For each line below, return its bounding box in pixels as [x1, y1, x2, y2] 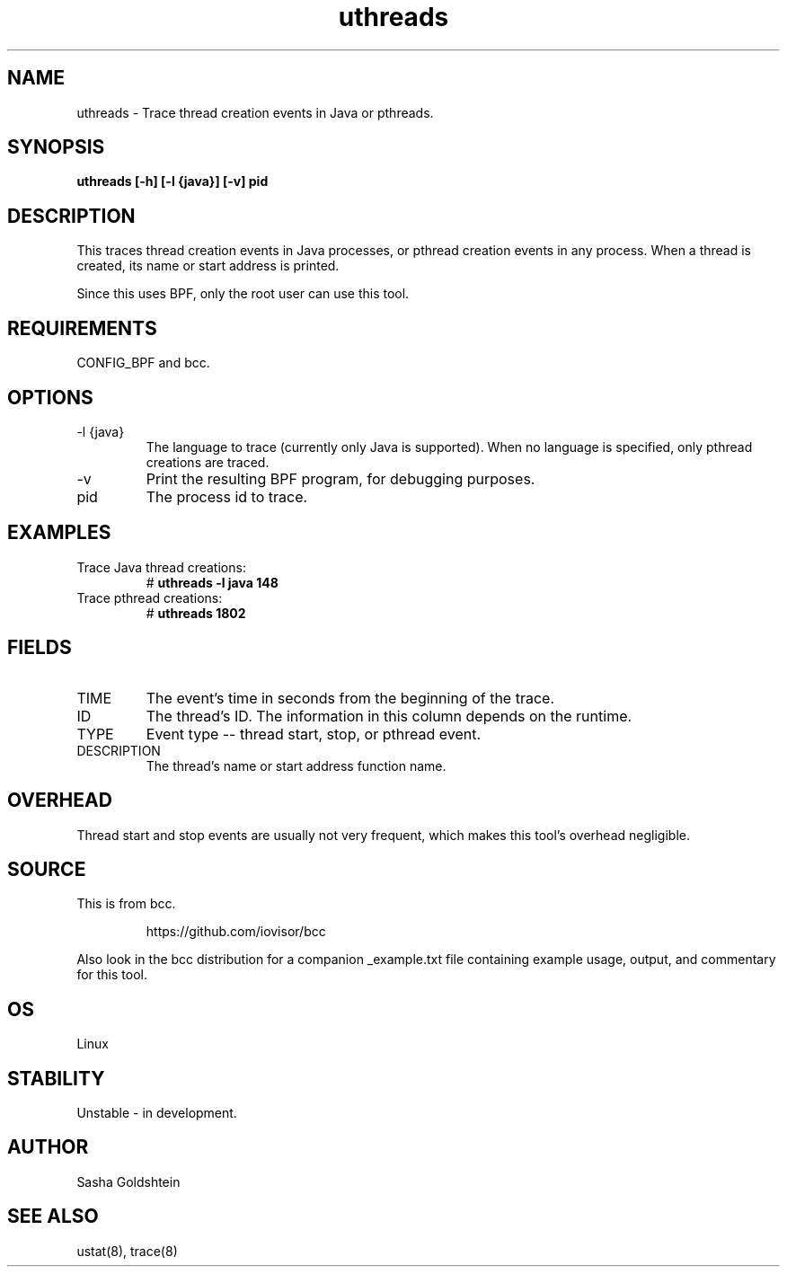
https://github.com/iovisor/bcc [146, 924, 326, 940]
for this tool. [76, 967, 147, 983]
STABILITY [7, 1066, 105, 1090]
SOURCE [7, 857, 86, 880]
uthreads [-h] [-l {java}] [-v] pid [76, 173, 269, 190]
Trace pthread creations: [76, 589, 223, 606]
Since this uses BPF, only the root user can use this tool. [76, 286, 410, 302]
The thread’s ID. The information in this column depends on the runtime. [146, 706, 632, 725]
